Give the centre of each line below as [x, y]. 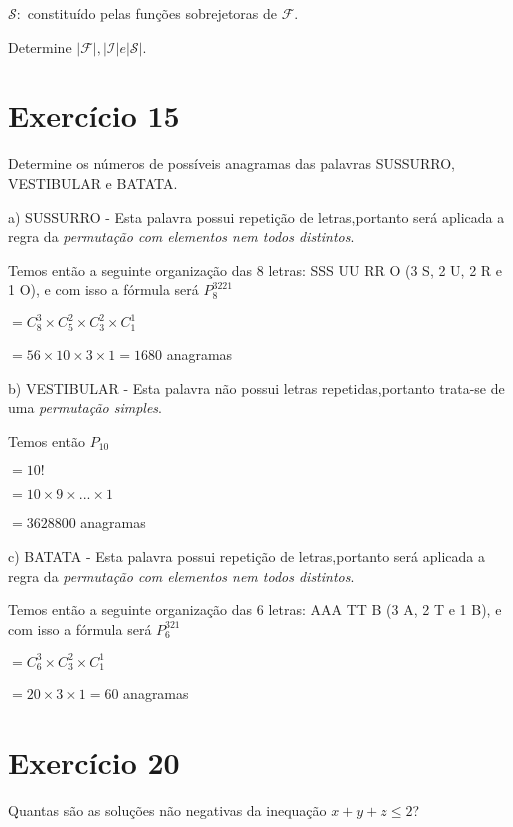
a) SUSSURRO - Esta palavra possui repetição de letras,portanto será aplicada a [256, 216]
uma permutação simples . [85, 407]
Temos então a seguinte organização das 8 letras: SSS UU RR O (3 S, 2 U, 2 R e [255, 269]
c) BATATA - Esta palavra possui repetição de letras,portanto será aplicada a [246, 556]
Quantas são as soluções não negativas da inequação [167, 810]
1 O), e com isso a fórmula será [103, 289]
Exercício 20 [94, 762]
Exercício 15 [94, 115]
